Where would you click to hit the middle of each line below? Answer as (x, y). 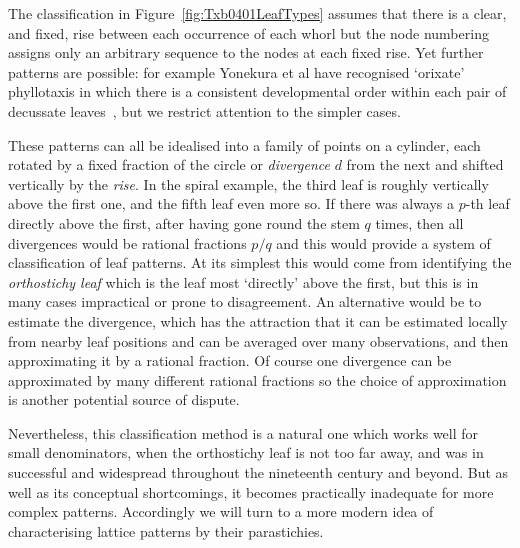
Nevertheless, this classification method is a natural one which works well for (243, 432)
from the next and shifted (425, 164)
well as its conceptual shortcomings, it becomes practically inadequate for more (251, 491)
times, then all (419, 222)
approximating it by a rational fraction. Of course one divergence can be (230, 360)
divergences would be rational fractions (127, 242)
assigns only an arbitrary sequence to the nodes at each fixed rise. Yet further (246, 52)
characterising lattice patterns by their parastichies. (166, 530)
